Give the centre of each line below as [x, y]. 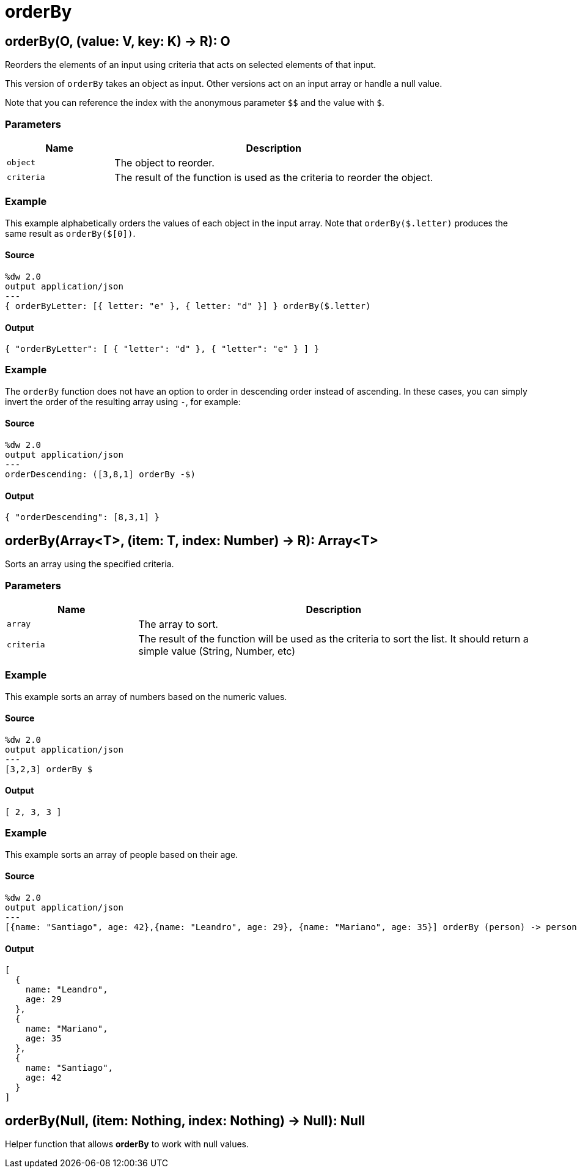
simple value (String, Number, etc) [217, 651]
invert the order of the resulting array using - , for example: [123, 401]
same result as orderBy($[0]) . [70, 233]
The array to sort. [178, 624]
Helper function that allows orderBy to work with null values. [127, 1144]
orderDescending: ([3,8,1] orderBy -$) [100, 475]
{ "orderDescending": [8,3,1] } [82, 517]
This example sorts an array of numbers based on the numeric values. [146, 696]
